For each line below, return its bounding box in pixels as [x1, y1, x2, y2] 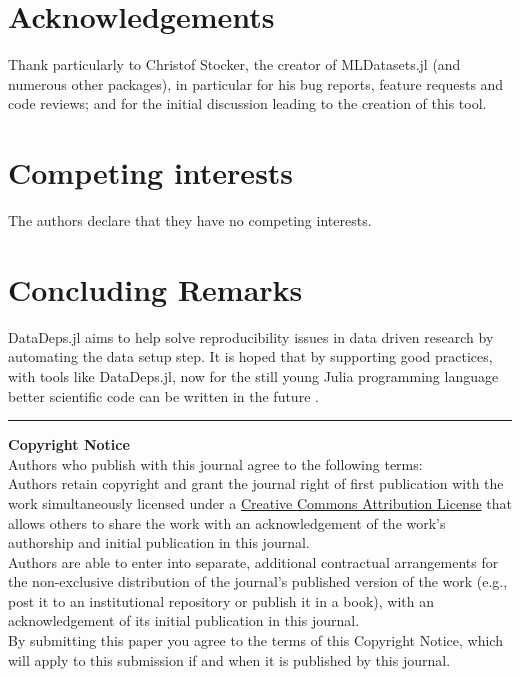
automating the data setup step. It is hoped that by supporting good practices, [8, 346, 493, 367]
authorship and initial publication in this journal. [8, 532, 310, 553]
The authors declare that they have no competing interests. [8, 210, 372, 231]
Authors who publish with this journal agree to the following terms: [8, 453, 423, 474]
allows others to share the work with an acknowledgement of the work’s [8, 512, 446, 533]
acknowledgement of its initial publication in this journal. [8, 610, 360, 631]
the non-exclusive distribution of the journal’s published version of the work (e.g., [8, 571, 508, 592]
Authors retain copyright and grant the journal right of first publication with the [8, 473, 504, 494]
